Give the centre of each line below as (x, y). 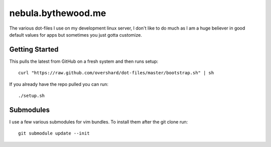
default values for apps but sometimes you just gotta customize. (76, 35)
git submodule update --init (54, 133)
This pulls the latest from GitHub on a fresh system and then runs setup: (84, 61)
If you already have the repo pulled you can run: (59, 84)
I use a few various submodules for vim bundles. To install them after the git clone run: (99, 122)
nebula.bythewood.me (58, 13)
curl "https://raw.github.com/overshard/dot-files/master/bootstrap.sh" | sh (116, 73)
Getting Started (34, 49)
